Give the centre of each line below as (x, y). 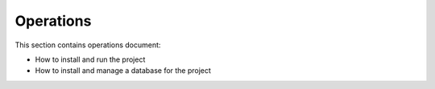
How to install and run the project (90, 59)
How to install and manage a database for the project (123, 71)
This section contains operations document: (88, 45)
